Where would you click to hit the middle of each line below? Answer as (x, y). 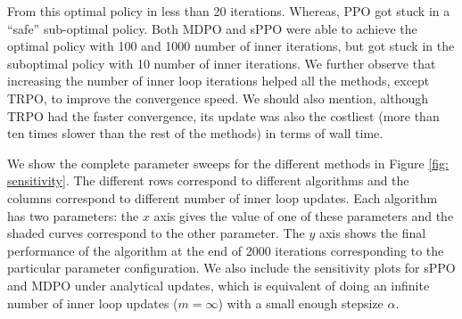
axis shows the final (372, 233)
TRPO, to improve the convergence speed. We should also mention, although (218, 98)
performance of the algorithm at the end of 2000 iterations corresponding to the (226, 250)
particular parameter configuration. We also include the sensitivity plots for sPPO (231, 268)
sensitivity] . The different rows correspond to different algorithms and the (208, 180)
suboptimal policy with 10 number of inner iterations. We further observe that (222, 63)
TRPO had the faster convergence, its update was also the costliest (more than (223, 115)
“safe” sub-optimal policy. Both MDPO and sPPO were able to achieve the (212, 28)
